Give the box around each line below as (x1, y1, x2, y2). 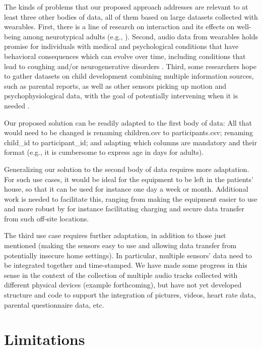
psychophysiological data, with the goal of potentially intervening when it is (4, 90, 238, 101)
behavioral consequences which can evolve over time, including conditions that (4, 50, 246, 61)
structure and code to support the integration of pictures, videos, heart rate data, (4, 289, 256, 300)
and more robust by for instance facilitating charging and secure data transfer (4, 203, 244, 214)
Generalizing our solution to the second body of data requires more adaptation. (4, 163, 249, 174)
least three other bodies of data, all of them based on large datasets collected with (4, 11, 258, 22)
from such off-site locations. (4, 213, 89, 223)
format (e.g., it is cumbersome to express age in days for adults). (4, 147, 204, 157)
